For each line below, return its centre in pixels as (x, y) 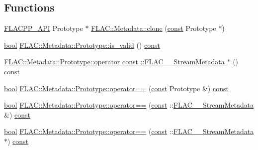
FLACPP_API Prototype (43, 28)
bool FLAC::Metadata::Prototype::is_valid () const (82, 45)
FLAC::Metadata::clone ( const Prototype (154, 28)
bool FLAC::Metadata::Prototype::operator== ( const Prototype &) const (116, 88)
